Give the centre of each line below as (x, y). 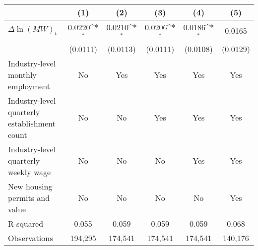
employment (29, 86)
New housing (30, 186)
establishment (32, 123)
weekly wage (30, 172)
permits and (29, 197)
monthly (22, 74)
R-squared (26, 223)
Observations (31, 238)
